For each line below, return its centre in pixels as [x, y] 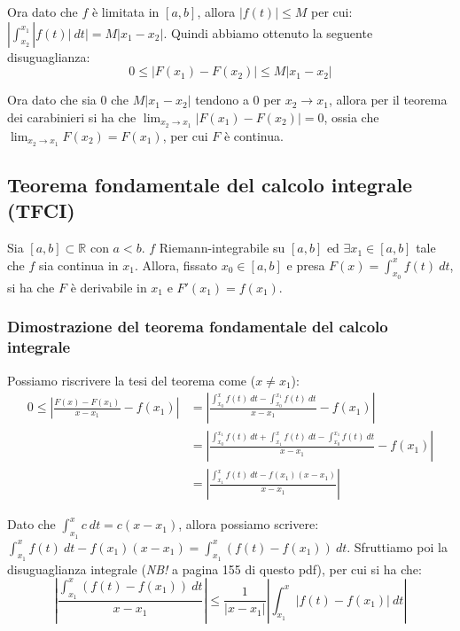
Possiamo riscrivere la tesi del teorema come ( [132, 380]
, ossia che [351, 117]
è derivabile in [109, 287]
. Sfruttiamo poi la [397, 546]
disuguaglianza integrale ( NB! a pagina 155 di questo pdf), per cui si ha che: [214, 569]
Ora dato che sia [52, 100]
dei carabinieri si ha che [72, 117]
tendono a [222, 100]
